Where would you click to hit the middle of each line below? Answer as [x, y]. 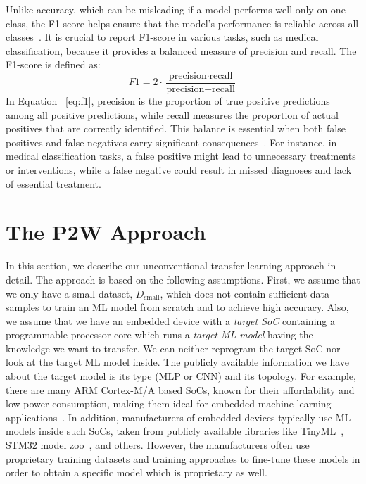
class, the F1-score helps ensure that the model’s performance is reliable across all [182, 23]
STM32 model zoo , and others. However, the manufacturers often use [158, 445]
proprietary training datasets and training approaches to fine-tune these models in [183, 458]
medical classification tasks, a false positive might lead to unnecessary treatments [181, 156]
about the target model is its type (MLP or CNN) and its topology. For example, [181, 376]
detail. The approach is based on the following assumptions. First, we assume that [183, 279]
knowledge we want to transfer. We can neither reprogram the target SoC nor [173, 348]
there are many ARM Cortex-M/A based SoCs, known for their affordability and [180, 389]
